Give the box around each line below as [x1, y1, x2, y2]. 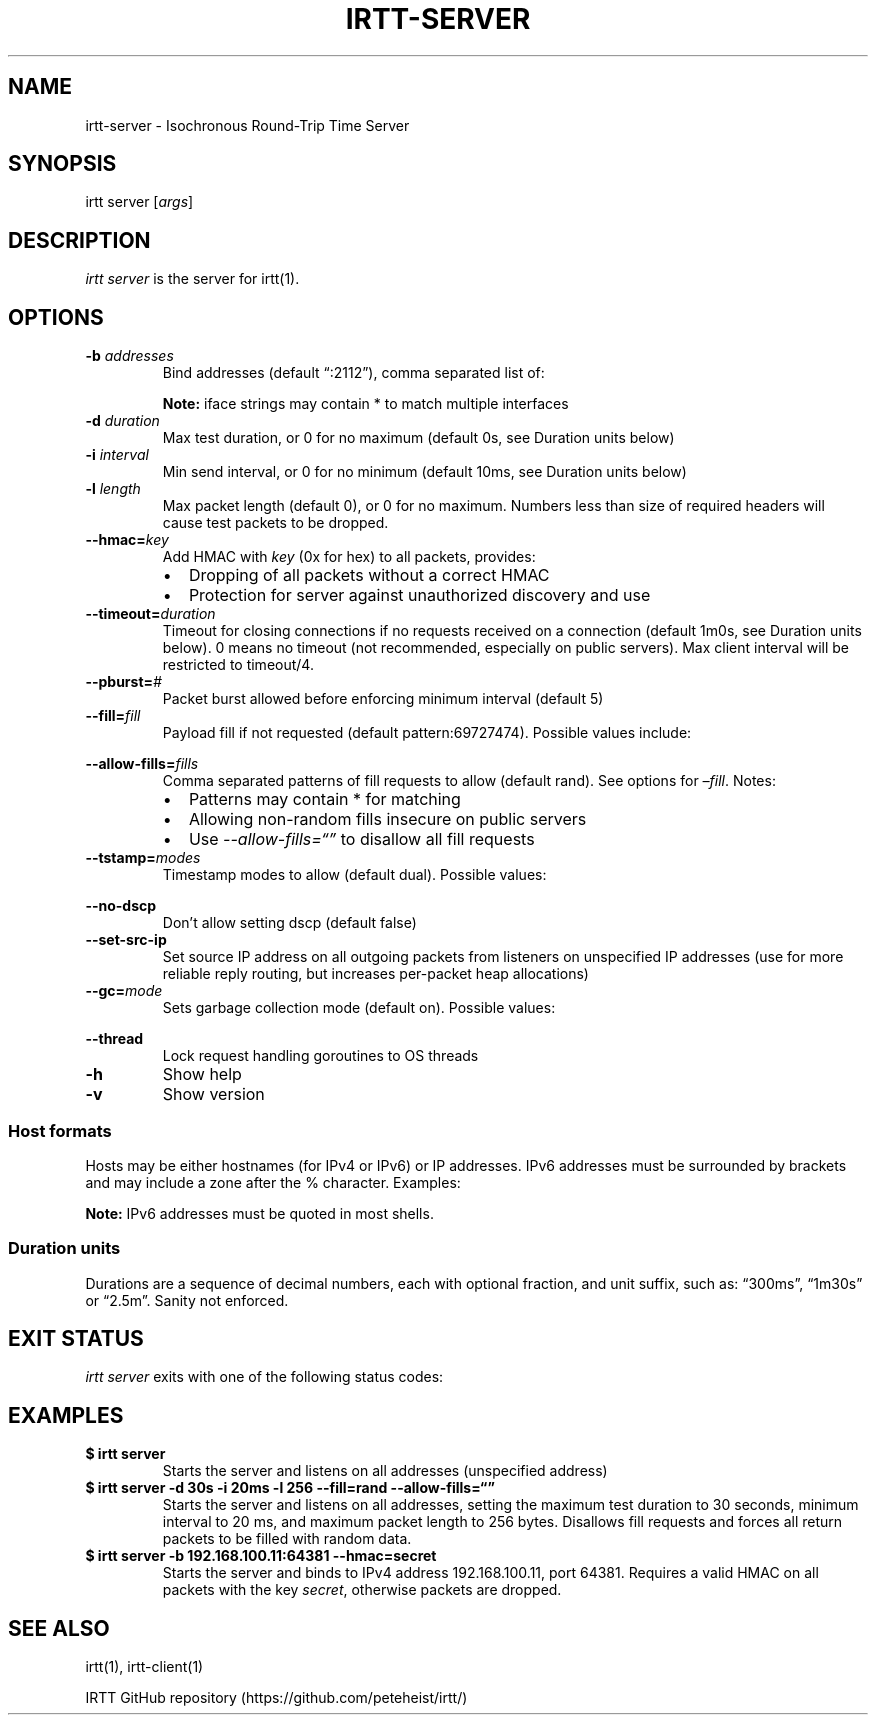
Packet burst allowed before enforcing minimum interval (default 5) [162, 690, 604, 708]
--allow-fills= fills [85, 755, 199, 773]
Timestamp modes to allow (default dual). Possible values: [162, 866, 547, 884]
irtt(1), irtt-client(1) [85, 1658, 204, 1676]
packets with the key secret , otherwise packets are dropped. [162, 1581, 562, 1599]
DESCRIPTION [8, 227, 151, 253]
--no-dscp [85, 897, 157, 915]
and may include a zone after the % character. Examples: [85, 1173, 461, 1191]
